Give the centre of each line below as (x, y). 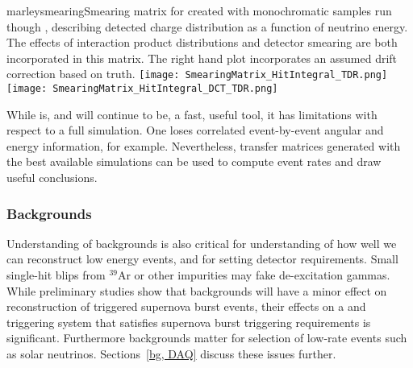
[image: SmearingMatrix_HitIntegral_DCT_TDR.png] (142, 89)
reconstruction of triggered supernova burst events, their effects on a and (186, 306)
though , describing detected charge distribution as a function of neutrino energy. (207, 26)
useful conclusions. (52, 178)
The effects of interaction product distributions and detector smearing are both (202, 42)
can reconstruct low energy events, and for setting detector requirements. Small (202, 259)
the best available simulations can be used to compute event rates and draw (194, 161)
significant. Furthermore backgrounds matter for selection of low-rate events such (207, 338)
